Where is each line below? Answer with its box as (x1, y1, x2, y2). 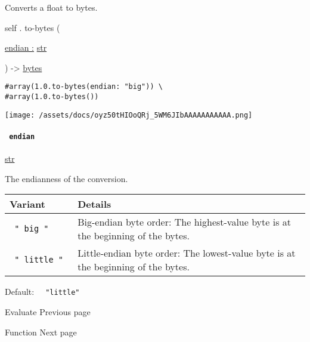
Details (77, 197, 111, 211)
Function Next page (5, 325, 77, 338)
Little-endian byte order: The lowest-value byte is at (77, 246, 296, 260)
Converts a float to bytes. (5, 1, 98, 13)
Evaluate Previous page (5, 306, 91, 318)
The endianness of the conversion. (5, 172, 128, 184)
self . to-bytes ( (5, 21, 60, 33)
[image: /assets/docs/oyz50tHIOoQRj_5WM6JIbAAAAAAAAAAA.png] (5, 110, 253, 119)
